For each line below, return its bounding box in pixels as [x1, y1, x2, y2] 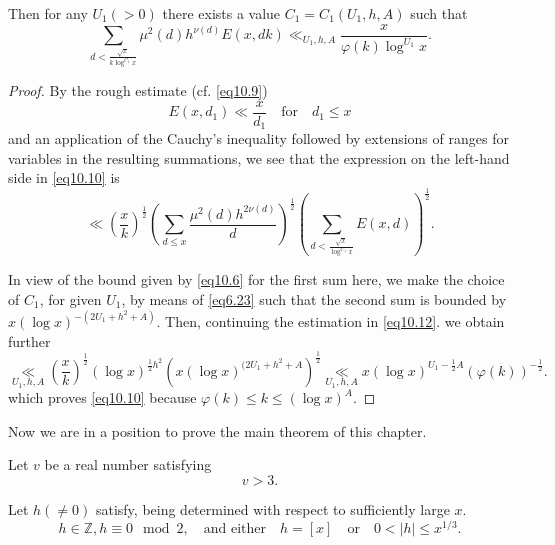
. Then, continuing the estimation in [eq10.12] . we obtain [156, 311, 505, 331]
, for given [39, 288, 102, 309]
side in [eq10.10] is [8, 167, 120, 188]
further [8, 330, 51, 351]
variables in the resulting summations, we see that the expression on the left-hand [8, 147, 510, 168]
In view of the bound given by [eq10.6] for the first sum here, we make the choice [8, 269, 505, 290]
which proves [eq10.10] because [8, 387, 197, 408]
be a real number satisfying [44, 454, 212, 475]
